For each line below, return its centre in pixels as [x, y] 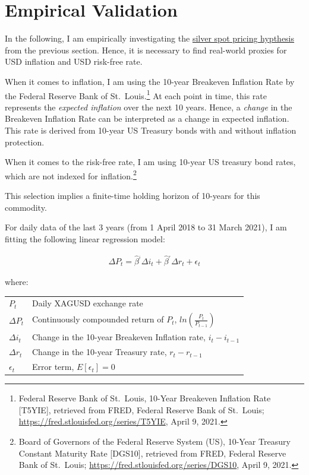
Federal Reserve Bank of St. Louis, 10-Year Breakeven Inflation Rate [145, 398]
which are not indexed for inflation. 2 [71, 175]
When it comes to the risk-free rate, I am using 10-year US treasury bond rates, [150, 162]
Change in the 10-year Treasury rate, [100, 352]
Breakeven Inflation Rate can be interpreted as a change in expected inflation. [147, 118]
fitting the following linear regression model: [85, 238]
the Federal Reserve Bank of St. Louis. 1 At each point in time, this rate [136, 94]
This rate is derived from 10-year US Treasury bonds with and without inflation [151, 130]
